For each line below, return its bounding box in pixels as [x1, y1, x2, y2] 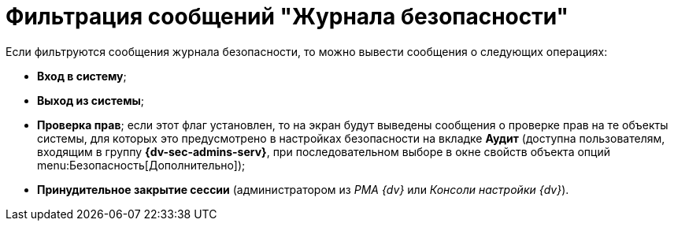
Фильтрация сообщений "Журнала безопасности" [6, 3, 569, 30]
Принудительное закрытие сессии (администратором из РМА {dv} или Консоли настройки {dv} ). [37, 182, 569, 196]
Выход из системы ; [37, 93, 145, 107]
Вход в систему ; [37, 69, 127, 83]
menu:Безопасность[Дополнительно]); [37, 158, 246, 172]
